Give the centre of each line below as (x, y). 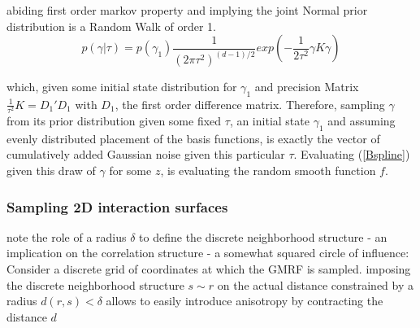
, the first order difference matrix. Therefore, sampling (250, 104)
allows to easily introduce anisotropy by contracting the (245, 301)
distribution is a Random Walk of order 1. (111, 26)
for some (130, 171)
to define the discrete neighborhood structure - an (263, 236)
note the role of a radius (67, 236)
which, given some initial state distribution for (122, 87)
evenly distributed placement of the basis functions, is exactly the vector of (193, 138)
